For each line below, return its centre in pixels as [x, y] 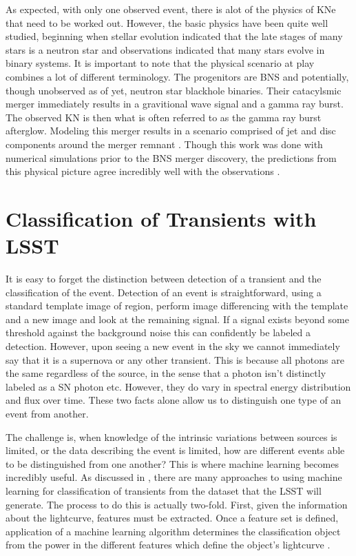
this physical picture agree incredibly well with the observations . [143, 171]
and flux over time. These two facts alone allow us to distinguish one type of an [174, 400]
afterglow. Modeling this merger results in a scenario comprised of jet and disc [171, 131]
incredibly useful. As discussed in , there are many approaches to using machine [174, 477]
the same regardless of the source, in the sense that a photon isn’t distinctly [166, 373]
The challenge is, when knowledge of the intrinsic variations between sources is [171, 436]
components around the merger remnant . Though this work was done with [164, 144]
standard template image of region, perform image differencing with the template [177, 306]
